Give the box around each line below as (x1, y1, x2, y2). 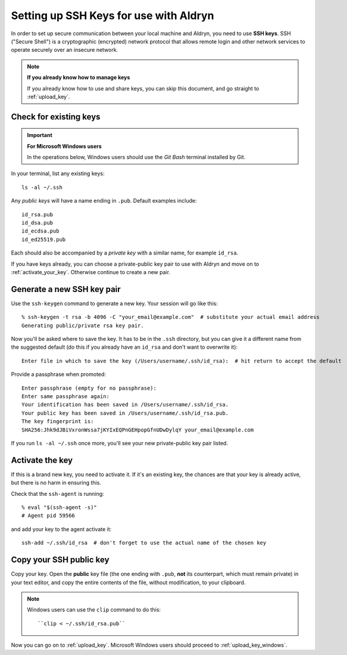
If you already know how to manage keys (27, 74, 130, 81)
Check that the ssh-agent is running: (11, 490, 104, 497)
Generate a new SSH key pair (11, 284, 121, 294)
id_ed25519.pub (21, 236, 66, 243)
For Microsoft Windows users (27, 142, 102, 150)
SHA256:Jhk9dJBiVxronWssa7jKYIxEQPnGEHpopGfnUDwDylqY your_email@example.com (21, 426, 254, 433)
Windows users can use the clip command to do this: (27, 606, 161, 613)
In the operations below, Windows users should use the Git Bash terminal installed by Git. (27, 154, 246, 161)
